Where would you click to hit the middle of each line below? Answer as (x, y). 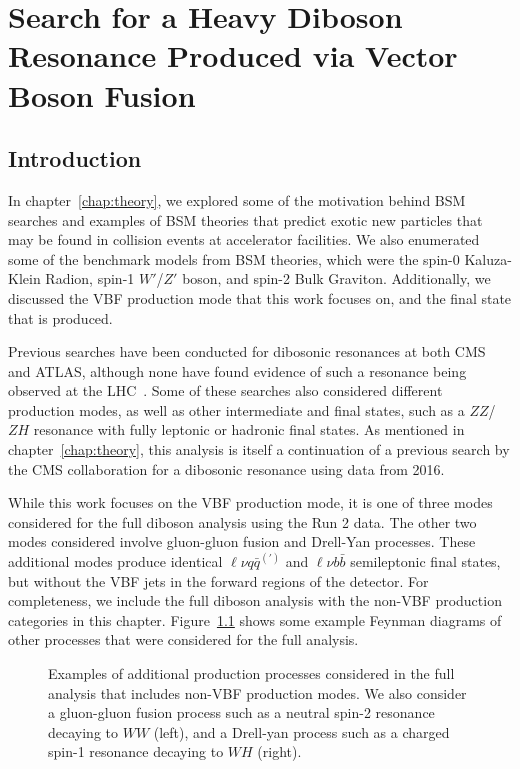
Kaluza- (488, 258)
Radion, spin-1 (90, 278)
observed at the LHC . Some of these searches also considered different (225, 390)
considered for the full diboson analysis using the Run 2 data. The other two (242, 521)
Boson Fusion (102, 94)
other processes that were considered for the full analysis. (183, 639)
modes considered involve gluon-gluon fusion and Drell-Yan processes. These (242, 541)
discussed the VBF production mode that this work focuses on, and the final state (260, 297)
